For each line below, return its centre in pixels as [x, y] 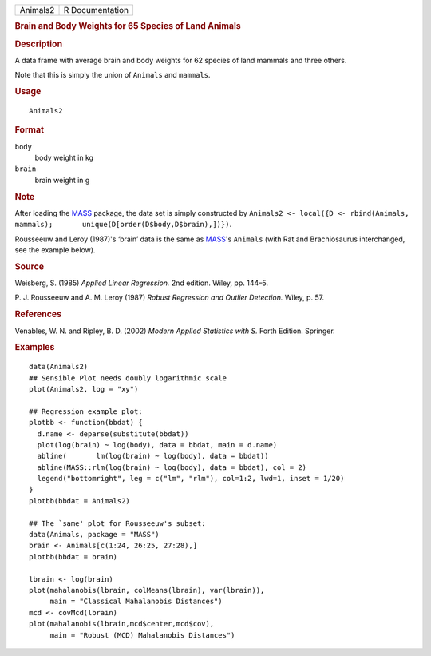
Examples [35, 348]
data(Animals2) [59, 367]
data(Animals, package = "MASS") [94, 535]
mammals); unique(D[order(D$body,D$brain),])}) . [123, 225]
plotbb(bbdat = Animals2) [80, 501]
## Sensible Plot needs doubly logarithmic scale [128, 378]
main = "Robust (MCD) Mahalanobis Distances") [142, 635]
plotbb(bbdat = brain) [73, 557]
